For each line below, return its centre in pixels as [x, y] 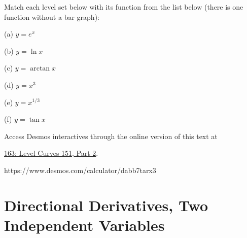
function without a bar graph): [52, 16]
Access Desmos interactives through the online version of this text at [111, 136]
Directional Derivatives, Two [106, 205]
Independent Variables [84, 225]
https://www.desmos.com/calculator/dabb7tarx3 [80, 170]
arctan [40, 69]
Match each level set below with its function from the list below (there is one [124, 7]
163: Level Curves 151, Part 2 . [51, 153]
